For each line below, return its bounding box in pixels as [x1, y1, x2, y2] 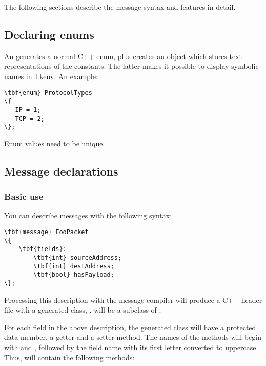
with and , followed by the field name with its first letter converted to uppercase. [4, 342, 258, 353]
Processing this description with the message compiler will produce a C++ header [4, 294, 262, 305]
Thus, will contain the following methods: [4, 352, 135, 362]
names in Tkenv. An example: [4, 70, 98, 81]
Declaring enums [4, 26, 94, 42]
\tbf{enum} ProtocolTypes [4, 89, 92, 97]
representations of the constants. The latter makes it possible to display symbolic [4, 61, 259, 71]
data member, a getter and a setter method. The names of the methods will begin [4, 332, 261, 342]
